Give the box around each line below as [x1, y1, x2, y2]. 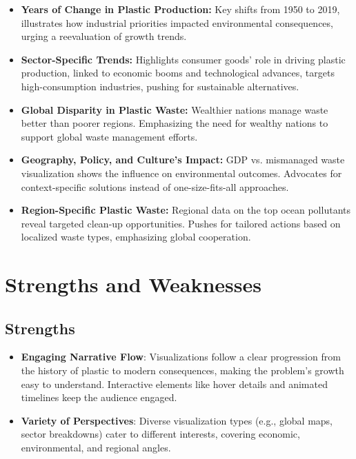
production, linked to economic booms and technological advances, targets [21, 65, 335, 80]
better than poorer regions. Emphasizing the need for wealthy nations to [21, 116, 328, 130]
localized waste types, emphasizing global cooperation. [21, 229, 251, 244]
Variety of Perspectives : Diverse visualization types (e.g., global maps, [21, 413, 333, 427]
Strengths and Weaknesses [5, 270, 261, 298]
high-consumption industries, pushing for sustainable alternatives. [21, 79, 299, 93]
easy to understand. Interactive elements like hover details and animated [21, 376, 328, 391]
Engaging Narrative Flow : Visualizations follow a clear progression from [21, 349, 341, 364]
